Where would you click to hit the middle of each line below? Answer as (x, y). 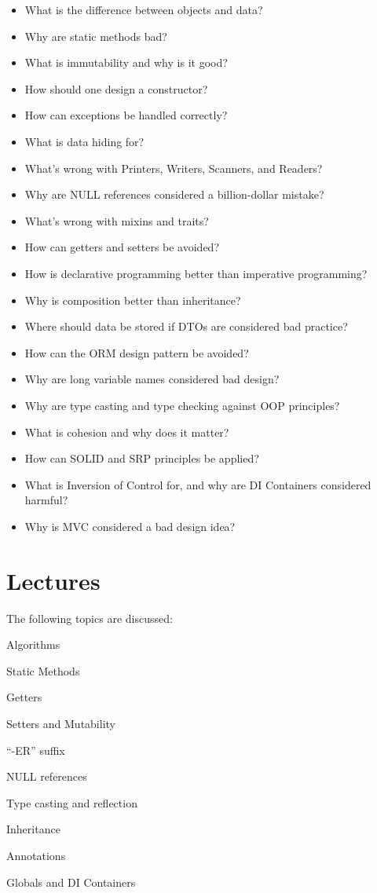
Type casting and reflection (72, 802)
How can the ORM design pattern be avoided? (137, 352)
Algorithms (33, 644)
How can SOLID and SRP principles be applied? (142, 458)
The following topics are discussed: (90, 618)
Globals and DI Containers (71, 882)
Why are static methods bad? (96, 36)
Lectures (53, 580)
